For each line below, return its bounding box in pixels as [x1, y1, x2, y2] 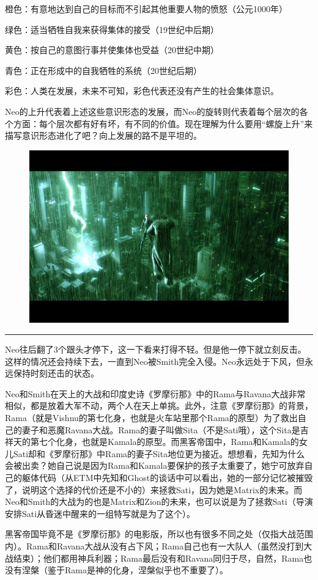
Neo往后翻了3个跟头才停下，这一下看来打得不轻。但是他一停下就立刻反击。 [5, 343, 306, 355]
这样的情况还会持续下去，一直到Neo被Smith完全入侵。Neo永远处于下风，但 [5, 354, 305, 367]
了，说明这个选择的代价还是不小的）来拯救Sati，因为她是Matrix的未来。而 [5, 483, 303, 496]
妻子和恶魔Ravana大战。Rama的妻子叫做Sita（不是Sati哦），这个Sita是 [21, 423, 300, 436]
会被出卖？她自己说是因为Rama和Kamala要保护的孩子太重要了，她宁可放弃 [5, 459, 305, 472]
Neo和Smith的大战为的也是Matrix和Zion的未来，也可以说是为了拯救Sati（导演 [5, 495, 313, 508]
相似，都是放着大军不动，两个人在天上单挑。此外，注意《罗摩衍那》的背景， [5, 399, 313, 412]
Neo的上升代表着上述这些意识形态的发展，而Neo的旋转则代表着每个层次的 [5, 105, 300, 117]
